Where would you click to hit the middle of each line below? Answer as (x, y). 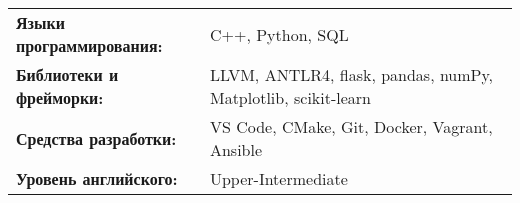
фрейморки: (60, 97)
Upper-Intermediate (278, 178)
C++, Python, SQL (279, 34)
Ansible (236, 149)
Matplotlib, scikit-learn (290, 97)
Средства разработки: (96, 138)
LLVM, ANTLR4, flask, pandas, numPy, (351, 74)
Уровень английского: (97, 178)
